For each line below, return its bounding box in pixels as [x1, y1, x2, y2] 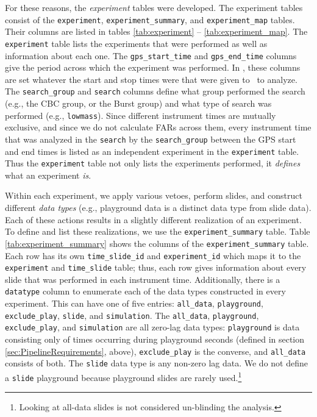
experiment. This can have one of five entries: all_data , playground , [5, 297, 263, 310]
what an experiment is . [5, 168, 91, 181]
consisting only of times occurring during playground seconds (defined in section [5, 333, 305, 346]
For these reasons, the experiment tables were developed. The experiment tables [5, 1, 303, 13]
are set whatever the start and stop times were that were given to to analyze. [5, 73, 297, 85]
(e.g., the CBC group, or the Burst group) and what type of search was [5, 97, 272, 109]
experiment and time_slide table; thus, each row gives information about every [5, 261, 307, 274]
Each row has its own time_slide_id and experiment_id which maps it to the [5, 249, 301, 262]
